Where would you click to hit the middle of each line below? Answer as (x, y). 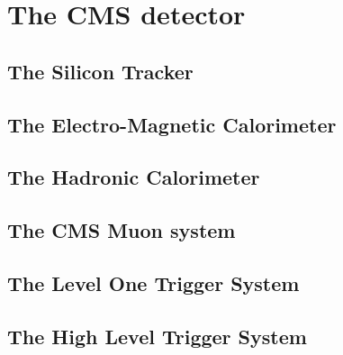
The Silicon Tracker (100, 71)
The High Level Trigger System (157, 336)
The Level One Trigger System (153, 282)
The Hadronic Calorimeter (134, 177)
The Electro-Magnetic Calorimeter (172, 124)
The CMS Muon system (122, 230)
